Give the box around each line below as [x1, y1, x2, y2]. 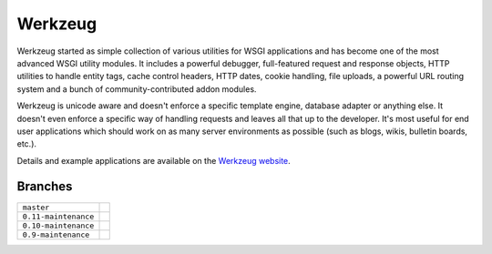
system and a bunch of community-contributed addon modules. [16, 83, 257, 95]
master [22, 202, 50, 212]
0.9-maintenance [22, 229, 90, 239]
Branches [16, 178, 73, 195]
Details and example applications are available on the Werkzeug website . [16, 155, 291, 166]
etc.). [16, 138, 36, 149]
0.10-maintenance [22, 220, 95, 230]
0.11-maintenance [22, 211, 95, 221]
